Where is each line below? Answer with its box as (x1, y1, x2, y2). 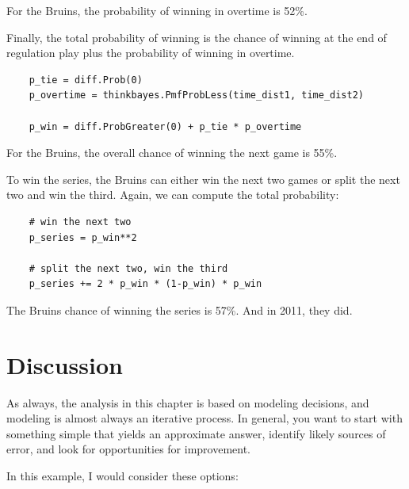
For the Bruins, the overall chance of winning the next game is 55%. (6, 144, 338, 161)
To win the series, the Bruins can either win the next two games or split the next (6, 170, 400, 187)
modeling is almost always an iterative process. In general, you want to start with (6, 410, 403, 426)
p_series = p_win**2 (29, 231, 137, 243)
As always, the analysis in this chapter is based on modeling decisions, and (6, 394, 369, 411)
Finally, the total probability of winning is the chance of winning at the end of (6, 29, 387, 45)
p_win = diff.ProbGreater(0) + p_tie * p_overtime (29, 120, 302, 132)
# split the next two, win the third (29, 262, 228, 274)
